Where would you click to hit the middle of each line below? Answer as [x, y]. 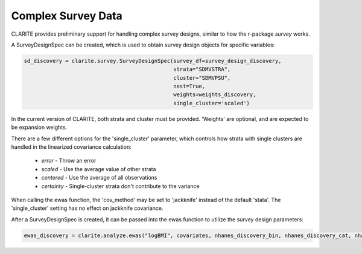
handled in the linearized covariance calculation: [71, 147]
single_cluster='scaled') [211, 103]
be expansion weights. [39, 128]
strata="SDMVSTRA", [202, 69]
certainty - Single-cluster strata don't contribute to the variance [120, 186]
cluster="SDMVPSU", [202, 78]
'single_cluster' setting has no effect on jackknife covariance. [87, 208]
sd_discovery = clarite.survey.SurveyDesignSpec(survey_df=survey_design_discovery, [153, 61]
